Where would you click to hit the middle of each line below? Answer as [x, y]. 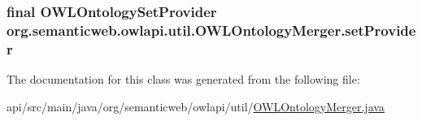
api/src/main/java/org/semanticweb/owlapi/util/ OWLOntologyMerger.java [196, 106]
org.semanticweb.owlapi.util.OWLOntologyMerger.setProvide [211, 30]
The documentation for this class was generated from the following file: [183, 79]
